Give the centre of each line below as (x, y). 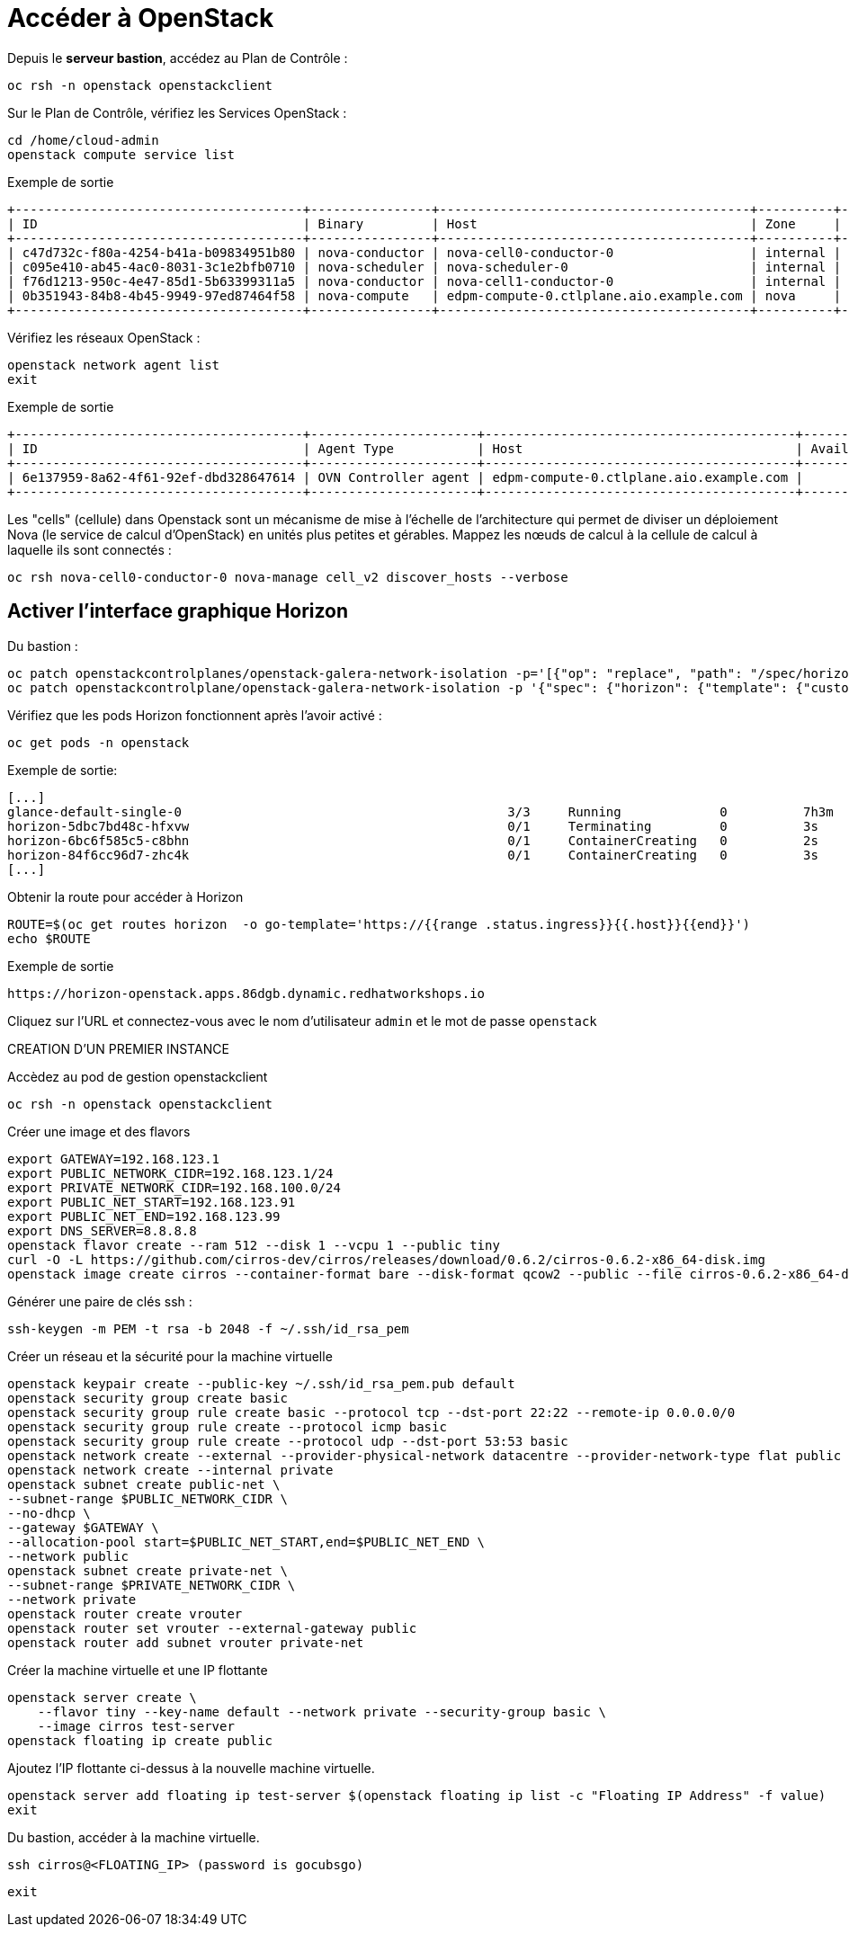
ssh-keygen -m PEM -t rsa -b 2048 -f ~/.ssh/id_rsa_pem (208, 1328)
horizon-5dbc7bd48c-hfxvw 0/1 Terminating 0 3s (413, 826)
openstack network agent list (114, 365)
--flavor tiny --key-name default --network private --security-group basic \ (322, 1711)
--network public (68, 1556)
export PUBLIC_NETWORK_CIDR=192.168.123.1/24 (170, 1173)
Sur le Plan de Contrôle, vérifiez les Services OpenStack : (177, 112)
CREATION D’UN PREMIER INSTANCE (118, 1048)
